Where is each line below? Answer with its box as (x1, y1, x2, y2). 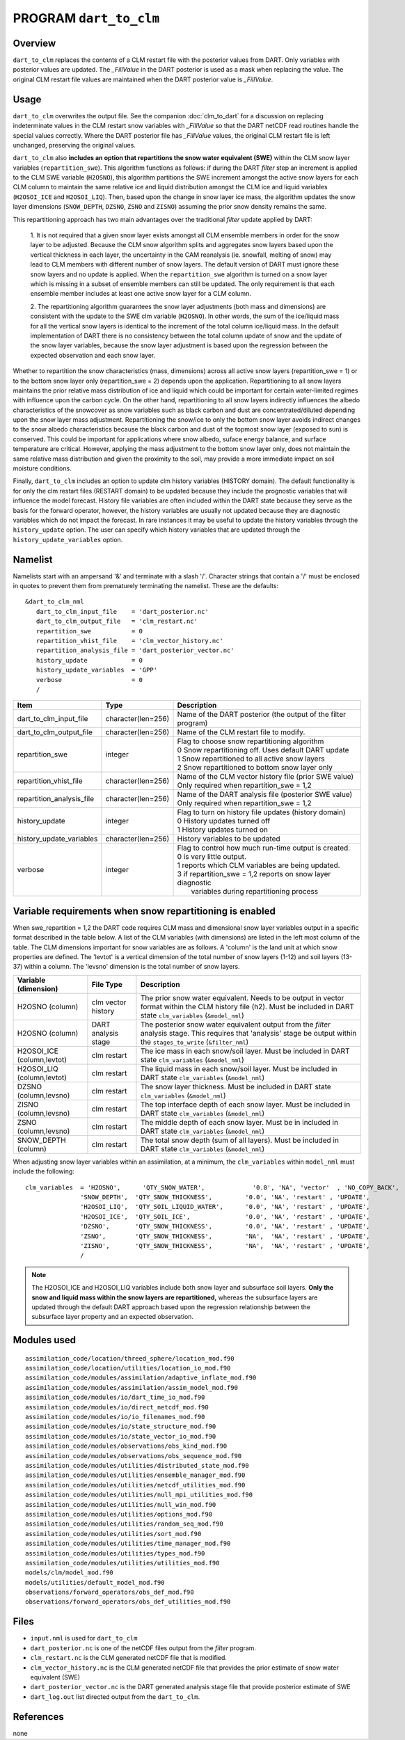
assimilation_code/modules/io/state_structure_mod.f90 (25, 1423, 216, 1430)
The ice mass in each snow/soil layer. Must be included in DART (140, 1046, 350, 1056)
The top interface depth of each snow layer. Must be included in (140, 1100, 351, 1109)
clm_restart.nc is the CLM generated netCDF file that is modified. (30, 1654, 228, 1662)
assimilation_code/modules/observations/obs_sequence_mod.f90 (25, 1452, 242, 1460)
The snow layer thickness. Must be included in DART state (140, 1082, 332, 1091)
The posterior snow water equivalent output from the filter (140, 1020, 331, 1029)
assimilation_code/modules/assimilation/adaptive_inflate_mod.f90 (25, 1374, 257, 1382)
